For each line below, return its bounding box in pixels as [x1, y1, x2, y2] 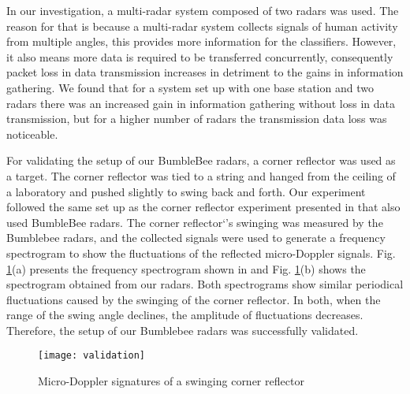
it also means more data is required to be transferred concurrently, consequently [6, 48, 393, 65]
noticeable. [6, 125, 58, 142]
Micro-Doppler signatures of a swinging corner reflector [38, 373, 304, 389]
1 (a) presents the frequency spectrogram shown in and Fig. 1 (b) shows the [6, 260, 366, 277]
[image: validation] [38, 350, 146, 362]
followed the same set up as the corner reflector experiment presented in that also [6, 199, 401, 215]
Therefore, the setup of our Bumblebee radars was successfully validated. [6, 322, 359, 338]
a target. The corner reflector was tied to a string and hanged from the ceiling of [6, 167, 396, 184]
